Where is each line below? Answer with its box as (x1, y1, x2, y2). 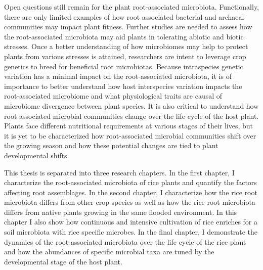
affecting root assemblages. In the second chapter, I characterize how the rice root (4, 187, 257, 197)
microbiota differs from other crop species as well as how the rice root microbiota (4, 197, 255, 207)
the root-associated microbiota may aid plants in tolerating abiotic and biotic (4, 31, 244, 41)
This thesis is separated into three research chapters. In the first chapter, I (4, 167, 235, 177)
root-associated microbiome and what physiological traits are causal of (4, 91, 223, 101)
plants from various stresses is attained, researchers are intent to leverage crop (4, 51, 246, 61)
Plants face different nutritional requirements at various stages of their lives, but (4, 120, 253, 131)
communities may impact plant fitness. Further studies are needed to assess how (4, 21, 252, 32)
